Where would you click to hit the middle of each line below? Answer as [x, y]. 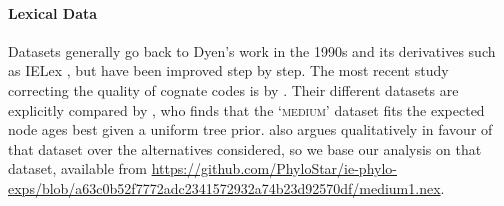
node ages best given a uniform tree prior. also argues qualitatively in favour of [250, 129]
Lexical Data [53, 12]
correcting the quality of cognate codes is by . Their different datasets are [233, 89]
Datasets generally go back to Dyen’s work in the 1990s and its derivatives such [252, 50]
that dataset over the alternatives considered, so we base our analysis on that [245, 148]
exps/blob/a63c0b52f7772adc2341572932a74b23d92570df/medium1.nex [224, 187]
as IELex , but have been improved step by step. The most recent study [228, 70]
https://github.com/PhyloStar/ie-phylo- [274, 168]
